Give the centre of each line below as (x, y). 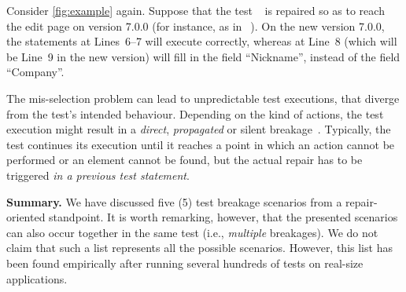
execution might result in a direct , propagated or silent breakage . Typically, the (199, 129)
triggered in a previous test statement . (98, 175)
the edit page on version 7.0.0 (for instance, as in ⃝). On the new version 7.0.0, (196, 26)
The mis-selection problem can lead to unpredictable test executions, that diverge (203, 98)
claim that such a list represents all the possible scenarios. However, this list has (199, 248)
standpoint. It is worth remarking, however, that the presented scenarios (223, 217)
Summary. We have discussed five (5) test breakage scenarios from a (174, 201)
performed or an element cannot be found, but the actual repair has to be (185, 160)
